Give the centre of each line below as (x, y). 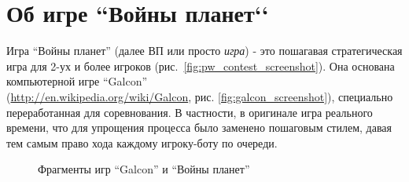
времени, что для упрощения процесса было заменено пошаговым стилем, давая (199, 127)
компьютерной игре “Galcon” (77, 81)
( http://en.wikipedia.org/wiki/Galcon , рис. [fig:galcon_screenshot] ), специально (200, 96)
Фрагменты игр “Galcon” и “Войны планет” (144, 169)
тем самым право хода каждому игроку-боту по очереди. (142, 142)
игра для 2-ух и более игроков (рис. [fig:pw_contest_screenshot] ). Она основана (201, 66)
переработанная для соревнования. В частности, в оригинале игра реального (190, 112)
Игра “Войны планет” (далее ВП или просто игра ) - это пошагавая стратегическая (204, 51)
